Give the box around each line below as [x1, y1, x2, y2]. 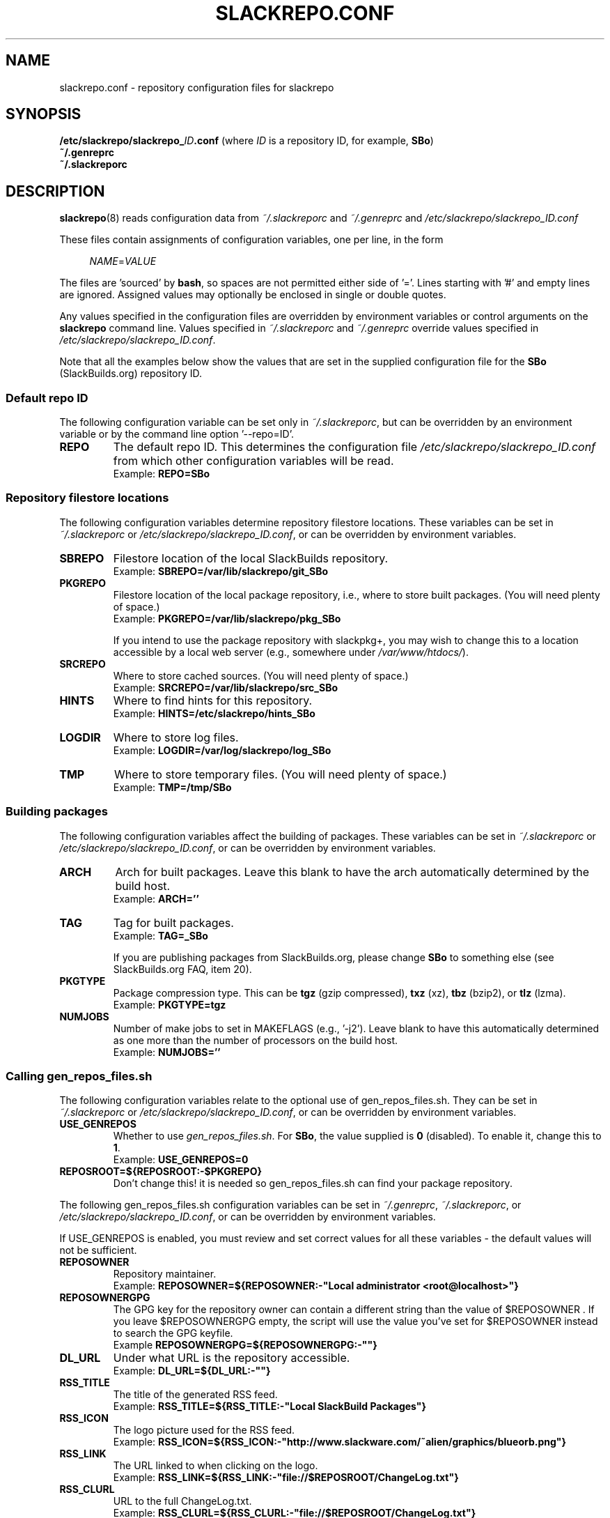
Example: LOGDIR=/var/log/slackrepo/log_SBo [113, 744, 331, 756]
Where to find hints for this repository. [113, 693, 313, 707]
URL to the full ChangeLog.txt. [113, 1495, 252, 1508]
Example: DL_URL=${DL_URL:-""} [113, 1365, 271, 1377]
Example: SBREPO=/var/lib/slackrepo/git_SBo [113, 565, 329, 577]
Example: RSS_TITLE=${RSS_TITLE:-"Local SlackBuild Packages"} [113, 1400, 427, 1413]
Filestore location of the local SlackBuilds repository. [113, 551, 389, 565]
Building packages [6, 804, 108, 819]
